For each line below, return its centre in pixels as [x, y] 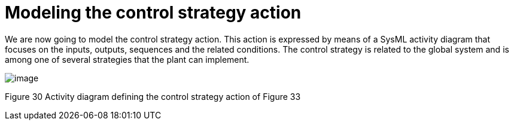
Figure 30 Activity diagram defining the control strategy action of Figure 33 [153, 96]
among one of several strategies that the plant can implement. [127, 59]
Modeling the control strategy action [153, 13]
